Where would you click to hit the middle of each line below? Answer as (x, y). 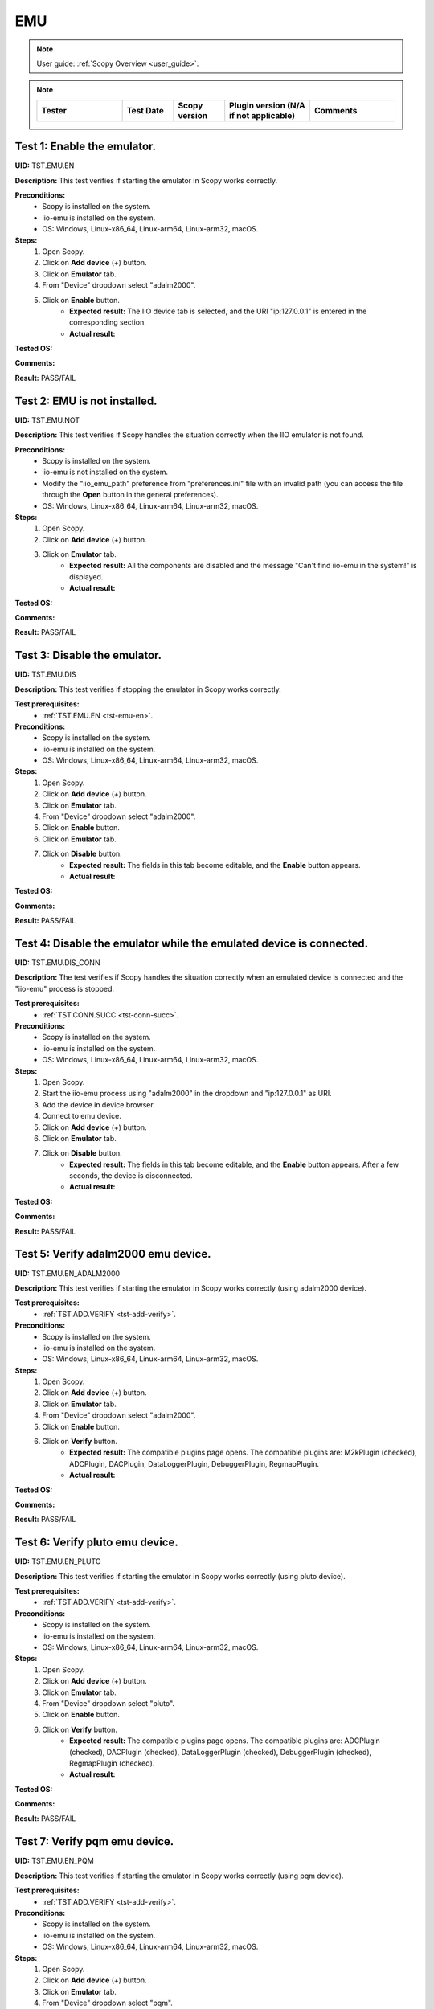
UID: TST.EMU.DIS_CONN (57, 963)
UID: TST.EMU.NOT (47, 420)
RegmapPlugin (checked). (112, 1763)
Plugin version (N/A (267, 105)
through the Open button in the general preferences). (130, 495)
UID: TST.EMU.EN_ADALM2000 (68, 1273)
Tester (54, 110)
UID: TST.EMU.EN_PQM (54, 1861)
